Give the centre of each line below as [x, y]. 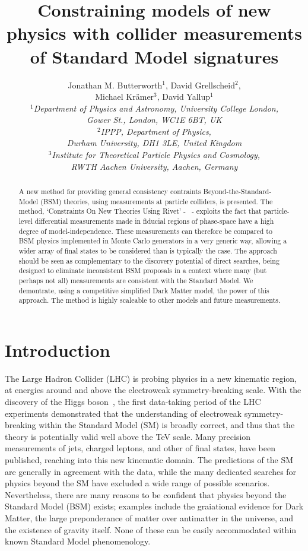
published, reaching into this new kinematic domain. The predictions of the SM [149, 460]
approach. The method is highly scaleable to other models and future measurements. [150, 300]
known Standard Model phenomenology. [78, 541]
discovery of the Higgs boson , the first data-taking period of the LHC [133, 402]
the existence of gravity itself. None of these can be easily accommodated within [151, 529]
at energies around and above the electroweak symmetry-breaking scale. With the [153, 390]
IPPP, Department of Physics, [156, 131]
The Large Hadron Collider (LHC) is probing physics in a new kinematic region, [151, 378]
